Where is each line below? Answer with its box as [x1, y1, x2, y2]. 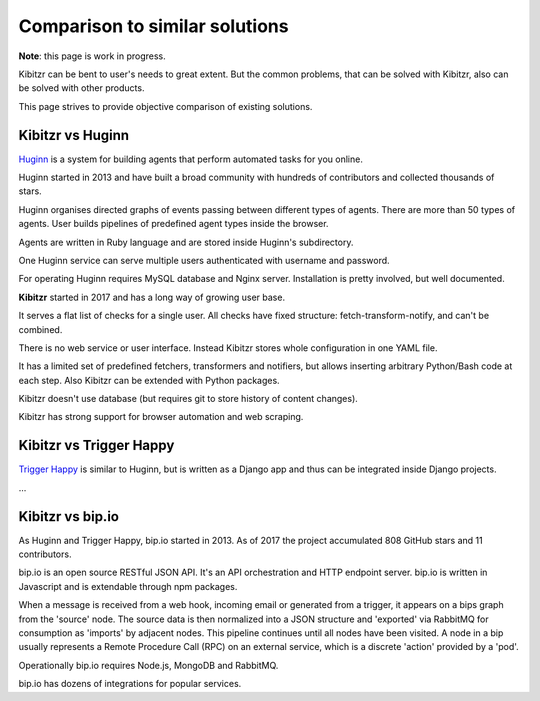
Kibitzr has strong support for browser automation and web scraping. [18, 411, 304, 423]
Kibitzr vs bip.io [18, 508, 120, 525]
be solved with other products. [18, 82, 145, 94]
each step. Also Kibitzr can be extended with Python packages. [18, 374, 280, 386]
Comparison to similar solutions [18, 15, 289, 37]
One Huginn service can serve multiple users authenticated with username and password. [18, 254, 390, 266]
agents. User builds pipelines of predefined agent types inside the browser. [18, 218, 329, 230]
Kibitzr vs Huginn [18, 126, 130, 144]
